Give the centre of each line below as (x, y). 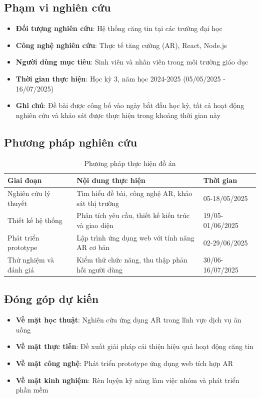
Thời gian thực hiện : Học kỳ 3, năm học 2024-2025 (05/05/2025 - (120, 78)
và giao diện (95, 225)
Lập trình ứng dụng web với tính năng (135, 237)
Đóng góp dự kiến (51, 299)
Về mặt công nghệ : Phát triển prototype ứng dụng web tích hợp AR (124, 363)
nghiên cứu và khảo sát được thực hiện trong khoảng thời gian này (118, 115)
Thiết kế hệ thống (35, 220)
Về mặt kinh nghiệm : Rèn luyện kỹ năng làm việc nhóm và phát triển (127, 380)
